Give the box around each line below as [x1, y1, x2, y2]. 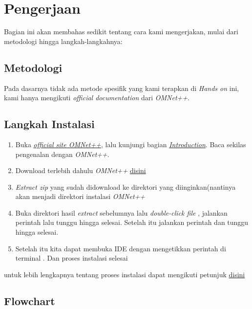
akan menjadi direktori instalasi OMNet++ [15, 191, 146, 201]
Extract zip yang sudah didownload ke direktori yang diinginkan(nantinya [15, 181, 236, 192]
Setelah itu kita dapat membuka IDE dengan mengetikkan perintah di [15, 243, 226, 253]
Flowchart [4, 293, 55, 308]
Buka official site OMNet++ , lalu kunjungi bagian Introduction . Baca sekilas [15, 139, 246, 149]
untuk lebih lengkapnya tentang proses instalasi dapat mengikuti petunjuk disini [4, 269, 245, 279]
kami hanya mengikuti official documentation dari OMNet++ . [4, 92, 189, 103]
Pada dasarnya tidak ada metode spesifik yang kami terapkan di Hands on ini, [4, 83, 239, 93]
